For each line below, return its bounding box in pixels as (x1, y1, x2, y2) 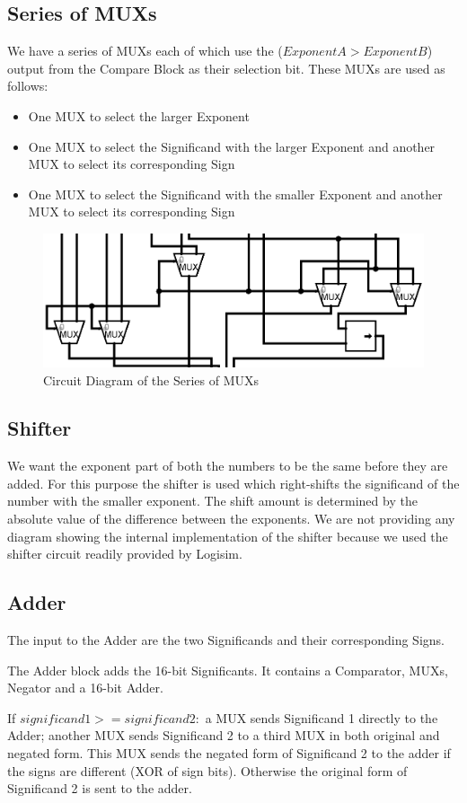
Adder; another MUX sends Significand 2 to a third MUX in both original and (7, 726, 440, 745)
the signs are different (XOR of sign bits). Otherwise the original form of (7, 761, 408, 780)
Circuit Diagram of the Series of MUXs (43, 370, 260, 389)
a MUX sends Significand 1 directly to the (205, 708, 438, 727)
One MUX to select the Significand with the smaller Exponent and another (28, 184, 443, 203)
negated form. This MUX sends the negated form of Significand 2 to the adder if (7, 744, 451, 763)
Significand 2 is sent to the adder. (7, 779, 192, 798)
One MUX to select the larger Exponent (28, 106, 250, 125)
